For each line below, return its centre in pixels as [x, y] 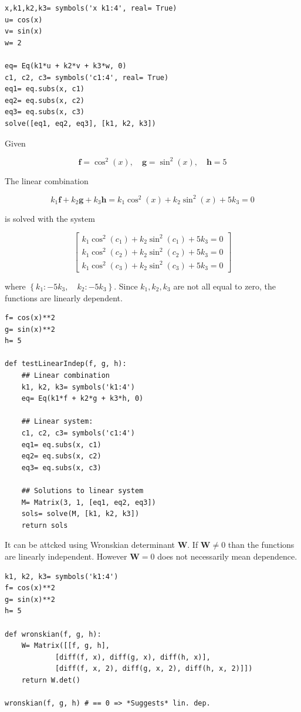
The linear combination [47, 180]
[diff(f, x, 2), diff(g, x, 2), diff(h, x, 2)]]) [154, 669]
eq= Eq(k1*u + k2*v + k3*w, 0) [66, 66]
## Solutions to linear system [82, 491]
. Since [126, 286]
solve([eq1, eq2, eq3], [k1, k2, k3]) [80, 123]
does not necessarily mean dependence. [227, 556]
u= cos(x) [24, 20]
